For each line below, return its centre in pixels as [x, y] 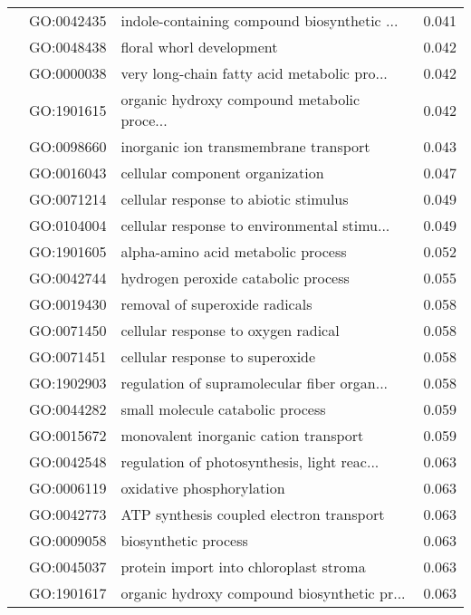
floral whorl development [199, 47]
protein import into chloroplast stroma [243, 567]
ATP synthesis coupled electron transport [253, 514]
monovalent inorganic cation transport [242, 435]
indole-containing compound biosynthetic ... [260, 20]
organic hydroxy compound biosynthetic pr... [263, 593]
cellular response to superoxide [218, 356]
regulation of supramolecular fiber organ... [255, 383]
